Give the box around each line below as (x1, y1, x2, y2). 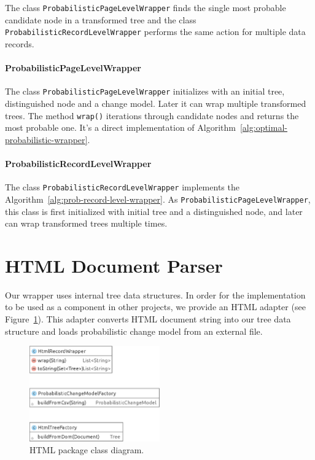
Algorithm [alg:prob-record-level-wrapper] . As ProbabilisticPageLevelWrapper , (5, 192, 311, 205)
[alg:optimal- (239, 121, 287, 134)
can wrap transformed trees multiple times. (5, 217, 168, 230)
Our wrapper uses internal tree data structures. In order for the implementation (5, 288, 306, 301)
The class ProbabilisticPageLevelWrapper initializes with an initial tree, (5, 85, 285, 98)
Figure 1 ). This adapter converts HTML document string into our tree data (5, 313, 291, 325)
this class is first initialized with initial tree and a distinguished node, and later (5, 205, 303, 217)
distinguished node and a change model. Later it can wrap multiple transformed (5, 96, 306, 109)
